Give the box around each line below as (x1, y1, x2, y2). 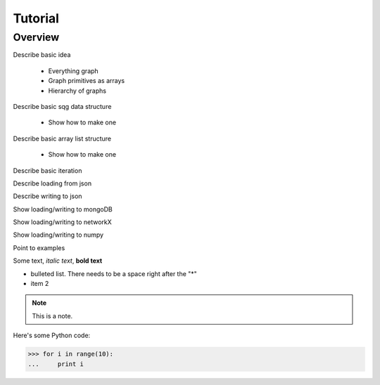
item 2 (30, 280, 49, 288)
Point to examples (13, 243, 65, 252)
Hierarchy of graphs (48, 86, 107, 95)
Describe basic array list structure (13, 134, 112, 143)
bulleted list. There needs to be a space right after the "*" (30, 269, 197, 278)
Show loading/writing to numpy (13, 230, 104, 239)
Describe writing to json (13, 192, 82, 200)
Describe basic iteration (13, 166, 82, 175)
